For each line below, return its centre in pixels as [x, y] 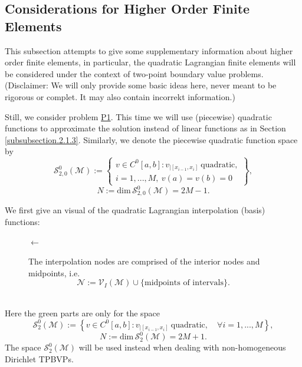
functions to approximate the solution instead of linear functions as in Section [145, 128]
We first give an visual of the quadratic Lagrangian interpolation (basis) [135, 210]
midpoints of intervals [184, 283]
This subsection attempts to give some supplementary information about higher [149, 50]
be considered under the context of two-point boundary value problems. [134, 73]
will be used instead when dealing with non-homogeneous [182, 347]
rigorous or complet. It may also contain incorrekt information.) [120, 96]
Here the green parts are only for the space [82, 313]
